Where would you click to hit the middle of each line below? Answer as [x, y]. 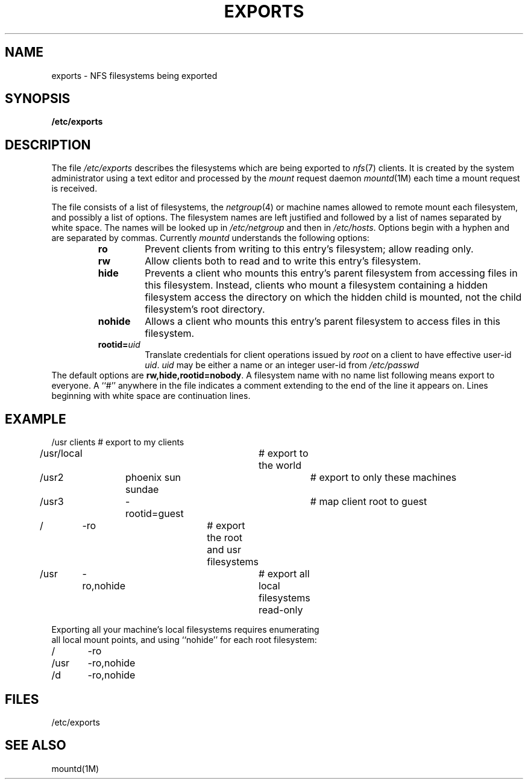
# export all [284, 574]
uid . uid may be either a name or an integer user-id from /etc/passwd [282, 365]
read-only [281, 610]
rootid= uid [119, 345]
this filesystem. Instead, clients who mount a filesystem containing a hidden [316, 285]
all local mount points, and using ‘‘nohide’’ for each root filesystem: [184, 640]
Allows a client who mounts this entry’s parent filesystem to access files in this [323, 321]
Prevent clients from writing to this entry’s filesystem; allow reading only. [309, 249]
